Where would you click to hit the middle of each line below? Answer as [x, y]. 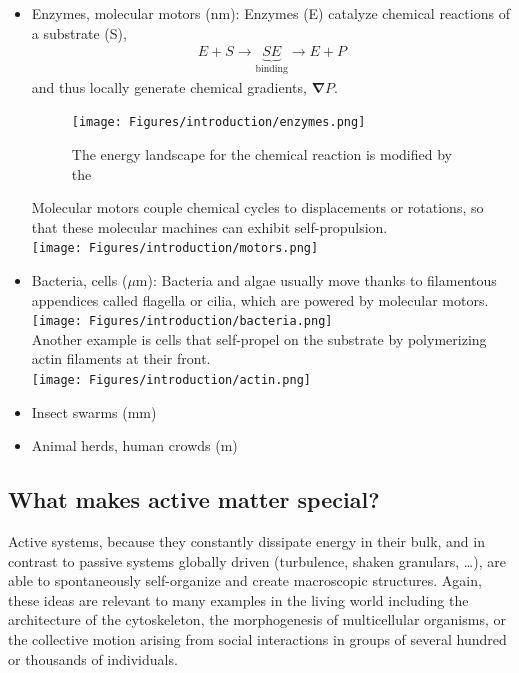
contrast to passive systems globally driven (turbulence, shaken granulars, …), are [257, 560]
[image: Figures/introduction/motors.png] [175, 248]
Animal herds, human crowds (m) [134, 445]
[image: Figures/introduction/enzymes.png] [218, 122]
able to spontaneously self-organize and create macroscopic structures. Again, [245, 580]
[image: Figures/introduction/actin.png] [171, 379]
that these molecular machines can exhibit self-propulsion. [209, 226]
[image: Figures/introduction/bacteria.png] [182, 321]
